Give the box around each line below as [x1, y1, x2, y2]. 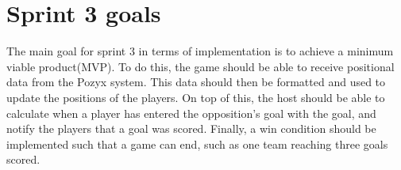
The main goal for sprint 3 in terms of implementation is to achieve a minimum [6, 43, 394, 59]
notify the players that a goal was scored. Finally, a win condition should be [6, 120, 376, 137]
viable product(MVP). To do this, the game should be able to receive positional [6, 58, 395, 74]
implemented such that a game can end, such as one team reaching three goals [6, 135, 388, 152]
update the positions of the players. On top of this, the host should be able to [6, 89, 385, 105]
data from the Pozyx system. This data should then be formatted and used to [6, 74, 386, 90]
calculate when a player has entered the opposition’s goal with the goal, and [6, 104, 376, 121]
